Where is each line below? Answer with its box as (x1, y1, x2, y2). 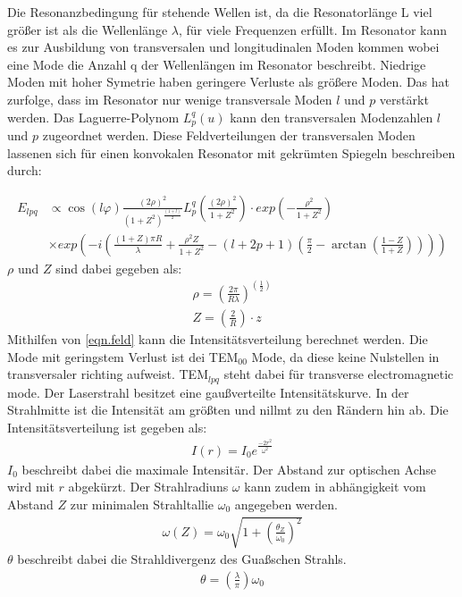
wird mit (7, 477, 55, 496)
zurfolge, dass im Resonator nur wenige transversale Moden (7, 89, 332, 108)
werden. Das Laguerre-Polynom (7, 107, 180, 126)
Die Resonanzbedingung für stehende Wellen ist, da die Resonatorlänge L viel (7, 3, 433, 21)
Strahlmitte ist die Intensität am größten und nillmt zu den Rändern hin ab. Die (7, 400, 449, 419)
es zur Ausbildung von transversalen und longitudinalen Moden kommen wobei (7, 38, 440, 56)
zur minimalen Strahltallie (70, 494, 214, 513)
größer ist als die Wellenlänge (7, 20, 168, 38)
